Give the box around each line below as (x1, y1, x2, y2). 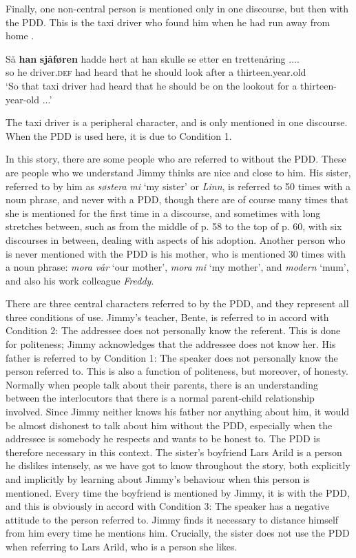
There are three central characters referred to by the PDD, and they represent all (6, 296, 349, 311)
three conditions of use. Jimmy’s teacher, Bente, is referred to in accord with (6, 309, 329, 324)
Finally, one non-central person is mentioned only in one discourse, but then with (6, 1, 349, 15)
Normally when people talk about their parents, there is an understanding (6, 377, 318, 391)
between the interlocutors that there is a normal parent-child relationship (6, 391, 315, 405)
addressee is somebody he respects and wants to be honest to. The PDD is (6, 431, 320, 446)
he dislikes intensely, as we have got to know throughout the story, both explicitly (6, 458, 350, 473)
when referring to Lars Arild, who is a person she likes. (6, 539, 238, 553)
